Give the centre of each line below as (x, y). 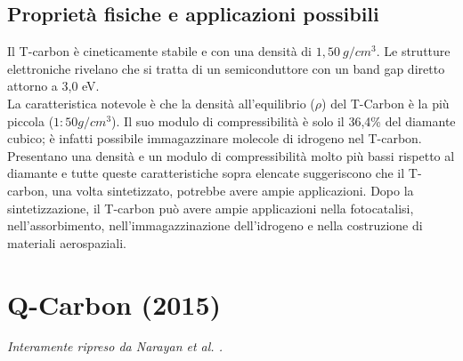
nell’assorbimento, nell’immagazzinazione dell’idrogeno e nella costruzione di (215, 225)
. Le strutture (413, 51)
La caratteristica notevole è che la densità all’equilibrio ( (161, 103)
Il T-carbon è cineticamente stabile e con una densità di (159, 51)
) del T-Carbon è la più (386, 103)
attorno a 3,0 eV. (53, 86)
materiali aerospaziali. (67, 242)
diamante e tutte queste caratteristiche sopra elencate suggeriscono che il (206, 173)
